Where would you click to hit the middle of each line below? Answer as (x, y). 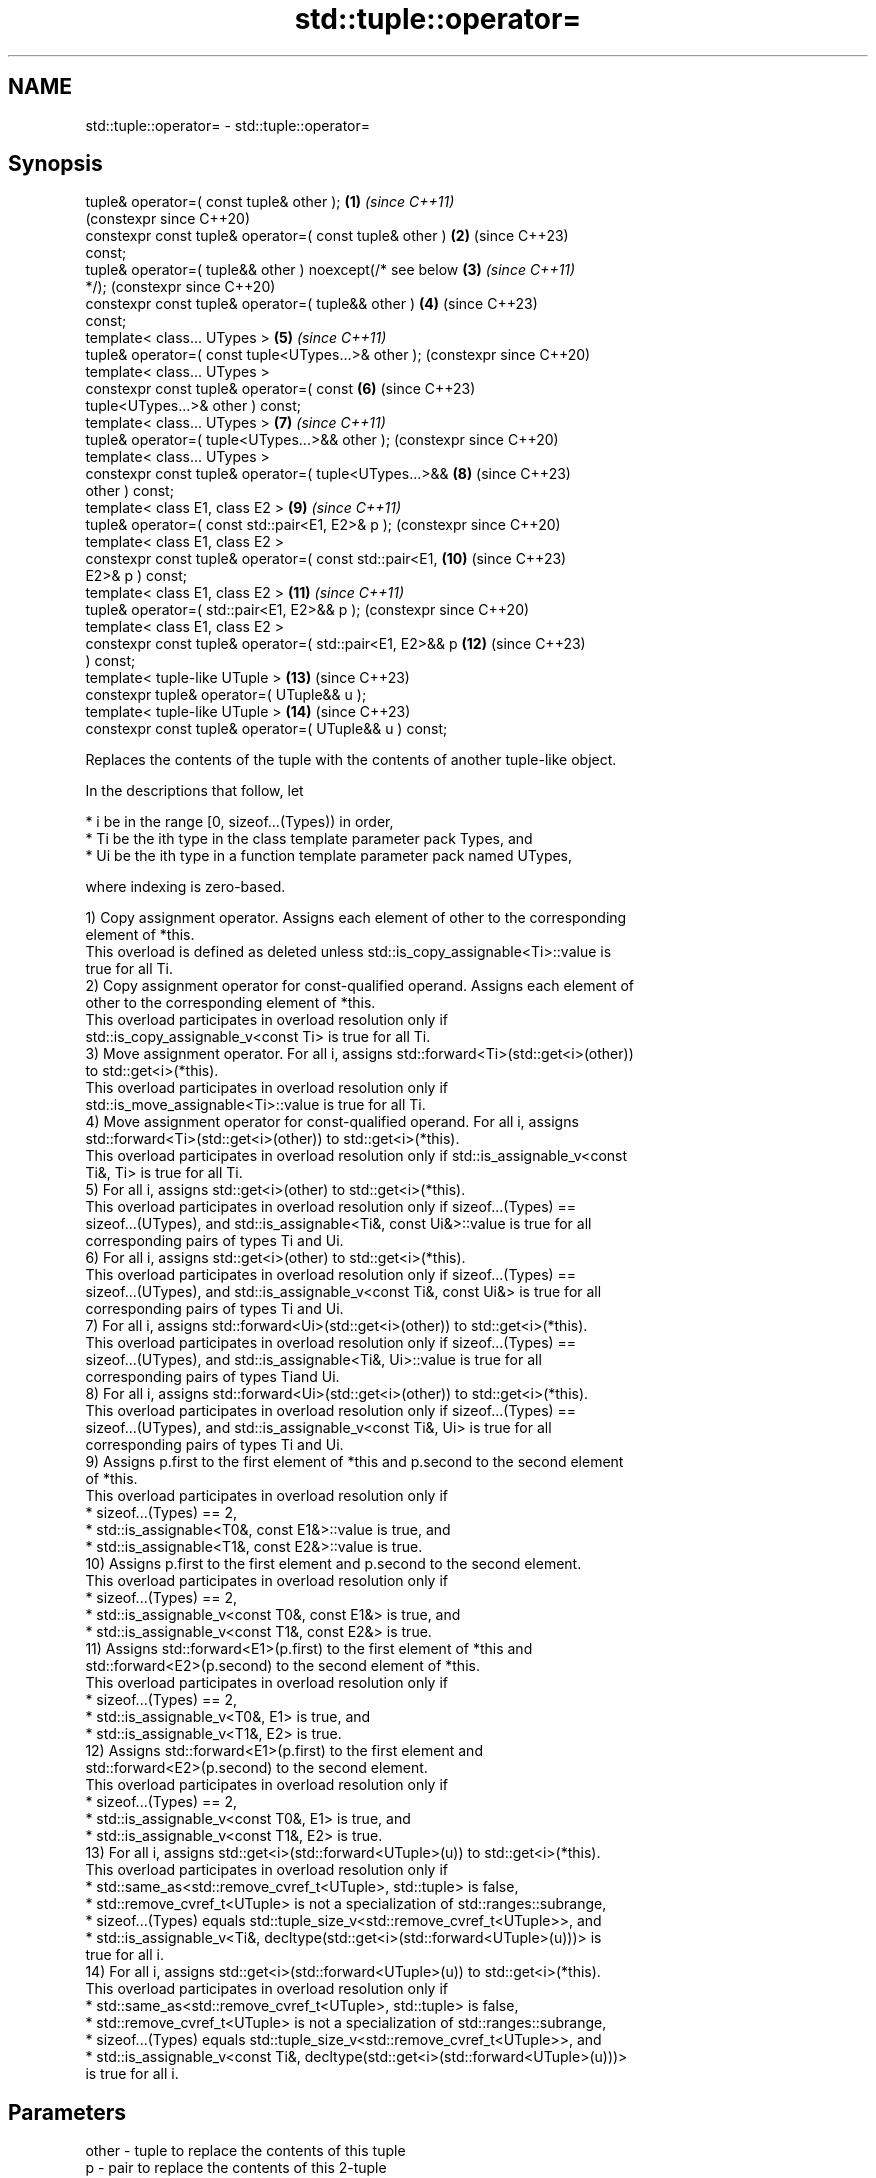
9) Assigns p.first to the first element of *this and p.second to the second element (354, 1462)
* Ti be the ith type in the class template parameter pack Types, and (309, 839)
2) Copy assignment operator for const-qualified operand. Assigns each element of (359, 986)
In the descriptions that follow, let (194, 791)
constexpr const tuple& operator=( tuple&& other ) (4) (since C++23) (311, 304)
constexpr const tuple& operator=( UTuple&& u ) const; (266, 729)
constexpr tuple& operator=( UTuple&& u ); (226, 695)
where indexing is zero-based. (185, 887)
